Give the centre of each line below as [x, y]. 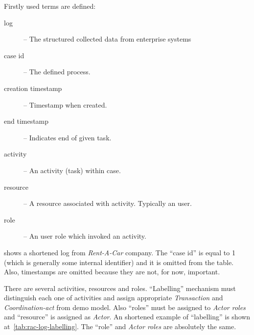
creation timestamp [33, 88]
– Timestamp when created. [65, 104]
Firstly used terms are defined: [50, 6]
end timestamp [26, 121]
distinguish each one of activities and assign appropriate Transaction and [114, 298]
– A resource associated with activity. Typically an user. [108, 203]
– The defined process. [57, 72]
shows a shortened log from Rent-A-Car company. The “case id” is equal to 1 [120, 252]
